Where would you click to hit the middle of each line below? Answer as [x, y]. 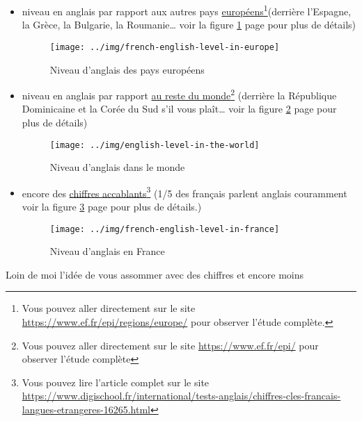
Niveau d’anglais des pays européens [127, 69]
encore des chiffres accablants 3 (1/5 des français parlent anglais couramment [184, 192]
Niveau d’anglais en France [107, 251]
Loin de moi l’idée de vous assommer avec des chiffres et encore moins [155, 274]
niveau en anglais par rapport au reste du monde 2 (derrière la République [179, 94]
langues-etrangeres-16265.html [86, 410]
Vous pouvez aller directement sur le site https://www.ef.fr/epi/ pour [170, 345]
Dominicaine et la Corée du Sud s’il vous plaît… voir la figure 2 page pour [179, 109]
